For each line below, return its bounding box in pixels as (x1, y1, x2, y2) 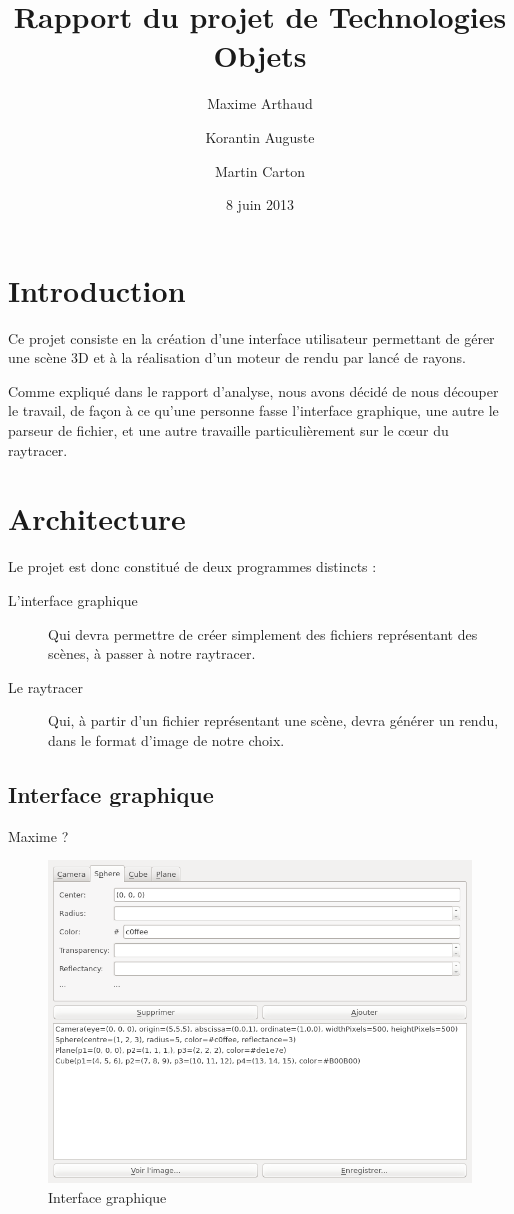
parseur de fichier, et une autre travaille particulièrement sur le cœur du (8, 420, 449, 440)
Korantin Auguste (205, 126, 315, 147)
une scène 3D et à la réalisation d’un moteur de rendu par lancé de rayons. (8, 347, 466, 368)
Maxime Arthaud (207, 93, 313, 114)
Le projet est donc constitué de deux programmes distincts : (8, 556, 377, 577)
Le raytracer (8, 676, 83, 697)
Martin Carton (215, 160, 305, 181)
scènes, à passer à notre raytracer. (48, 643, 256, 664)
